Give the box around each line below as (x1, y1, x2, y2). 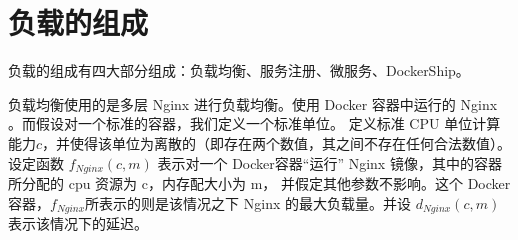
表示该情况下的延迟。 (8, 213, 148, 233)
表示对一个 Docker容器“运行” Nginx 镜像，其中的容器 (157, 152, 502, 173)
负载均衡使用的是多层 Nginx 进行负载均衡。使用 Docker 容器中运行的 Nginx (8, 93, 498, 114)
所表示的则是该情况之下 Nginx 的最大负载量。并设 (85, 192, 411, 213)
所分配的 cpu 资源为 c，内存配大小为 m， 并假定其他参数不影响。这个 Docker (8, 172, 511, 193)
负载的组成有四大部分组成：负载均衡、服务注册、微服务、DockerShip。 (8, 60, 470, 81)
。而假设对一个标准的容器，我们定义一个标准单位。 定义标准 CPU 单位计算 (8, 113, 501, 134)
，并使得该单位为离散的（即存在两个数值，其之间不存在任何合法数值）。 (42, 132, 512, 153)
